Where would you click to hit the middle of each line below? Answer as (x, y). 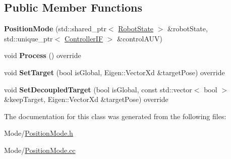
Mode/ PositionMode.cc (40, 150)
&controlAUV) (140, 38)
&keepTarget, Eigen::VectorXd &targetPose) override (86, 99)
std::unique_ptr (28, 38)
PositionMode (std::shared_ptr (55, 29)
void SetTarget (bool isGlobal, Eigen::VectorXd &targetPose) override (114, 72)
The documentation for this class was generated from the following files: (115, 116)
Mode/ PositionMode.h (39, 133)
